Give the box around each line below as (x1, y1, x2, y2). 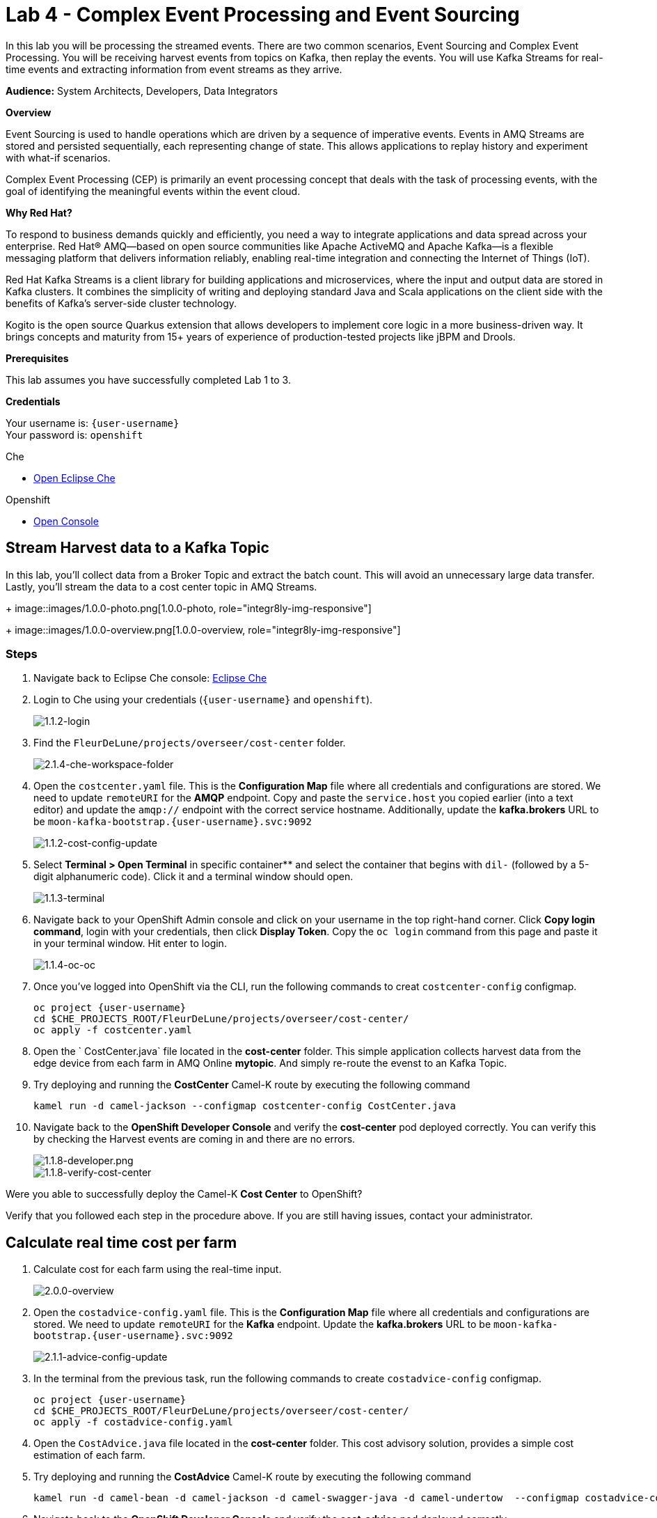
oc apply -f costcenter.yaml (33, 1024, 192, 1036)
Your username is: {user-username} (6, 416, 180, 429)
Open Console (33, 515, 99, 527)
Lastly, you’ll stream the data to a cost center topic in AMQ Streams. (6, 580, 317, 593)
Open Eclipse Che (33, 471, 116, 484)
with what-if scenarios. (6, 151, 111, 164)
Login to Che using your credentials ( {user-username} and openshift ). (33, 694, 373, 706)
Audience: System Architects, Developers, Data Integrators (6, 84, 278, 97)
